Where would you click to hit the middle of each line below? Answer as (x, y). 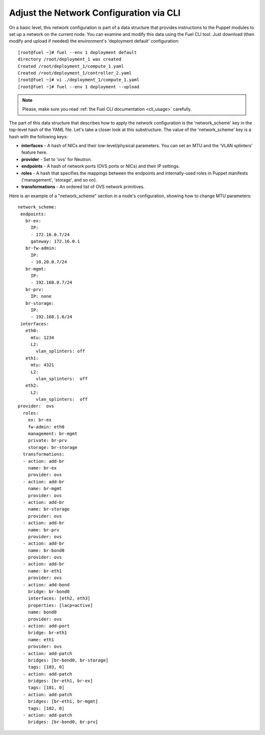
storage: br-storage (53, 447)
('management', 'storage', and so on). (59, 180)
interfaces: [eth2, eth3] (59, 598)
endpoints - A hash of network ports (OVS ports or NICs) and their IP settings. (101, 166)
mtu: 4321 (42, 365)
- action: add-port (46, 626)
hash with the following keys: (39, 136)
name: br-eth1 (45, 571)
